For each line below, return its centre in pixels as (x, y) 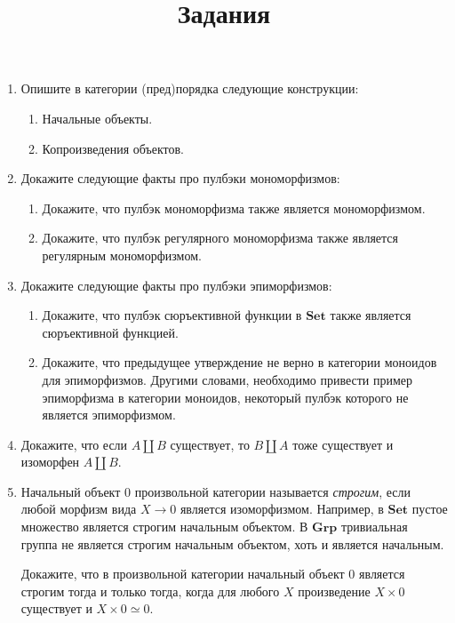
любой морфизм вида (79, 509)
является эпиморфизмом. (109, 415)
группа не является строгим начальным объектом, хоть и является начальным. (232, 543)
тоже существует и (343, 444)
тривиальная (374, 527)
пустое (430, 509)
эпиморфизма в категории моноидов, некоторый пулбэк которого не (225, 397)
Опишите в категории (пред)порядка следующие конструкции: (190, 88)
